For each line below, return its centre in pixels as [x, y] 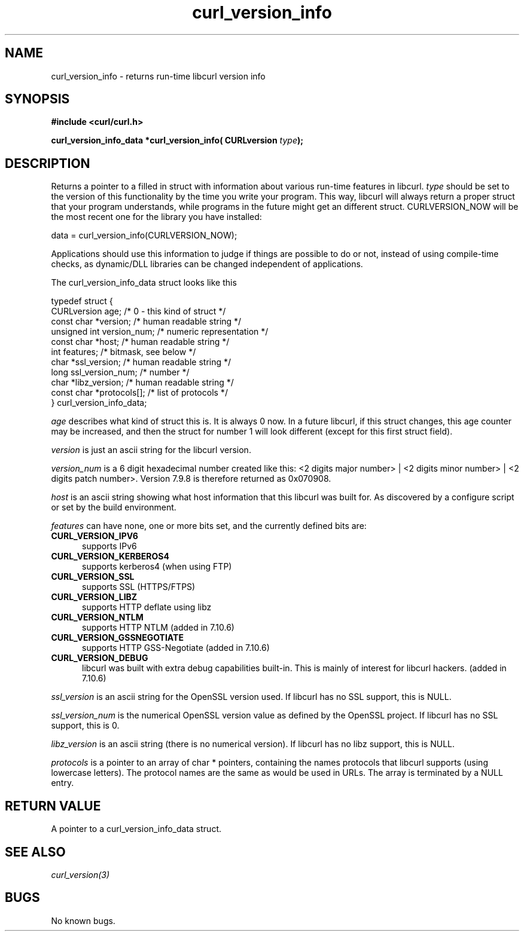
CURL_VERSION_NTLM [97, 617]
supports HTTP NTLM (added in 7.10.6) [158, 628]
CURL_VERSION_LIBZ [94, 597]
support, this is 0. [85, 726]
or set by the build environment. [114, 507]
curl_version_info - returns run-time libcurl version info [158, 76]
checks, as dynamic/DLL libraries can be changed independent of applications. [207, 264]
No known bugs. [83, 920]
